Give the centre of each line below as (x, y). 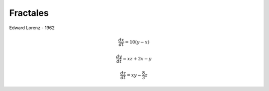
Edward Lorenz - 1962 (32, 28)
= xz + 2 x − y (137, 59)
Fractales (29, 13)
